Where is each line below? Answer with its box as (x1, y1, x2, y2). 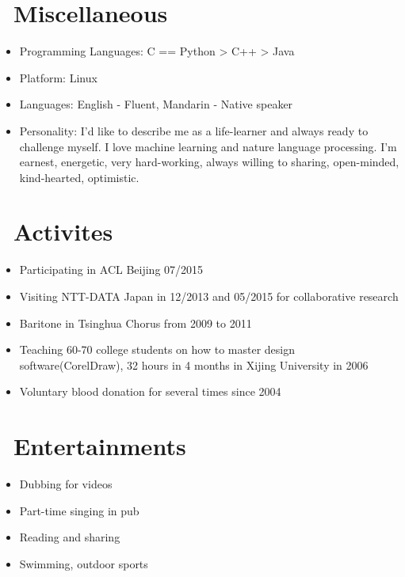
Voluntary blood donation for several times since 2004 (19, 383, 281, 400)
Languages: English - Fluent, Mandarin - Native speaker (19, 96, 293, 112)
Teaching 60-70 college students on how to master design (19, 341, 295, 358)
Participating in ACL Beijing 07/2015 (19, 261, 204, 278)
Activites (13, 215, 113, 248)
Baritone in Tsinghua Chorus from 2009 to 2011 (19, 314, 252, 331)
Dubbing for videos (19, 476, 113, 492)
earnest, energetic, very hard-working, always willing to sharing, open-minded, (19, 154, 399, 170)
